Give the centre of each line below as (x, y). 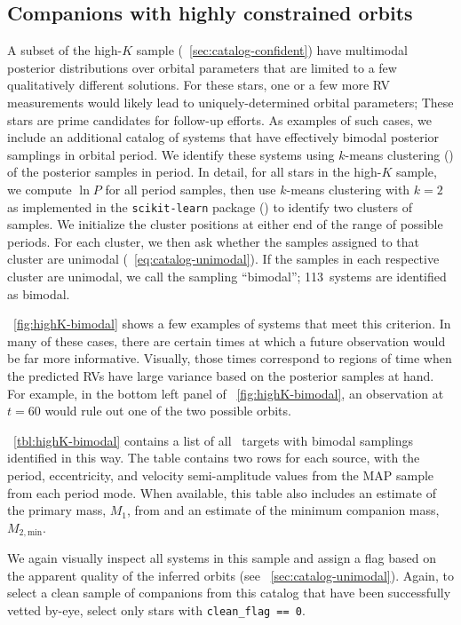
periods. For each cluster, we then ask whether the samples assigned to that (214, 241)
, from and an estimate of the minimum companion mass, (283, 510)
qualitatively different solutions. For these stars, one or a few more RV (199, 85)
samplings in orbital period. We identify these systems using (171, 154)
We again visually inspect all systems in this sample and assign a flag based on (222, 558)
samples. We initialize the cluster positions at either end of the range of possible (225, 224)
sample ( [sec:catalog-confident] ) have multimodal (272, 50)
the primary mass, (57, 510)
